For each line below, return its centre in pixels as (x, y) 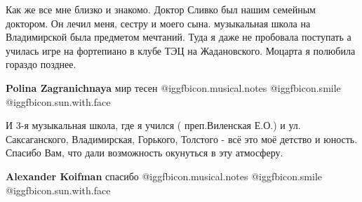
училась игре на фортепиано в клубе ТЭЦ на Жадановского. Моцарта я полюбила (181, 50)
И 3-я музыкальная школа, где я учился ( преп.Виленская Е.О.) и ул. (153, 125)
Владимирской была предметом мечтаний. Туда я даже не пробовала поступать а (179, 37)
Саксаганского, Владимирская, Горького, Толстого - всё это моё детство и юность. (182, 139)
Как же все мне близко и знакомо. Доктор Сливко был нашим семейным (161, 9)
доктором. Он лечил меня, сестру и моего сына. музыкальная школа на (158, 23)
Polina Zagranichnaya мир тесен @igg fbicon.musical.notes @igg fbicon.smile (173, 87)
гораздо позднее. (41, 64)
